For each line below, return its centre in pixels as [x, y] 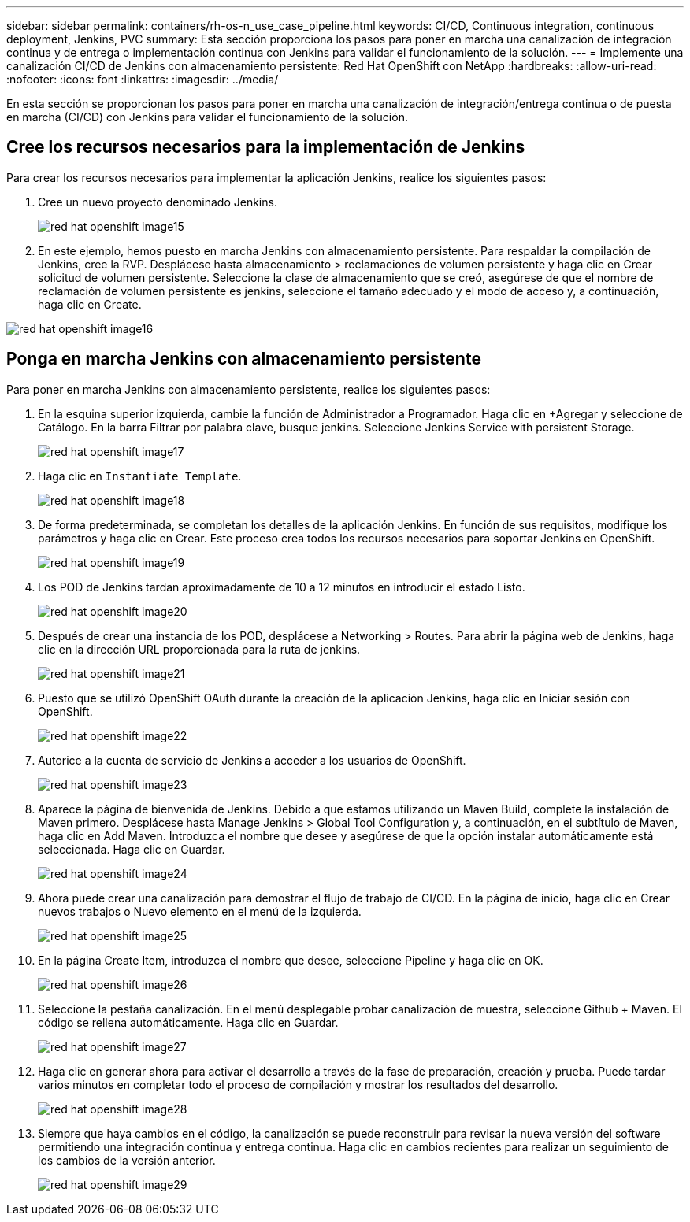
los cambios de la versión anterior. [127, 1160]
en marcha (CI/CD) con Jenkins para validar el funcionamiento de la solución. [207, 117]
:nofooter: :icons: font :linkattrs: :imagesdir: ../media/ [143, 79]
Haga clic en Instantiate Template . [140, 476]
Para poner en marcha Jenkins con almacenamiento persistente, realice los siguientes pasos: [249, 389]
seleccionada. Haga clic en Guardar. [132, 849]
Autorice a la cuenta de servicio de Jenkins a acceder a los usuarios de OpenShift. [252, 760]
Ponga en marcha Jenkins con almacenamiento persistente [244, 359]
